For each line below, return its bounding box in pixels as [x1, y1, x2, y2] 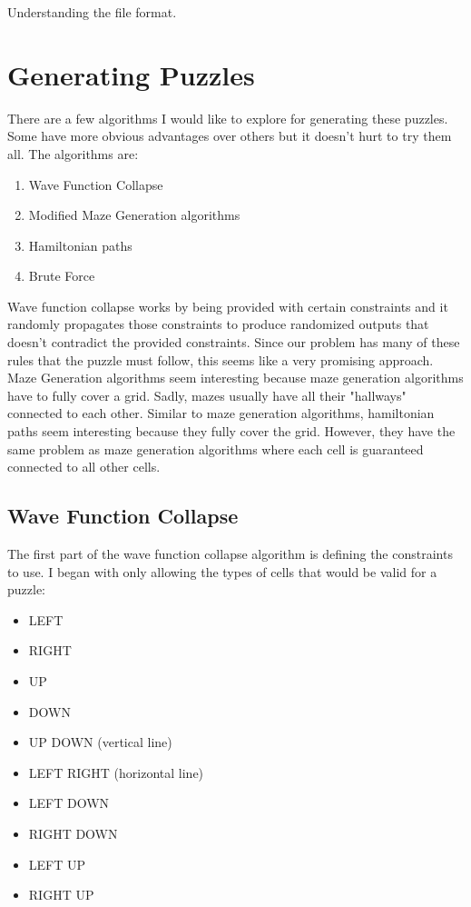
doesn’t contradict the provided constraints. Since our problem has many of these [7, 333, 460, 352]
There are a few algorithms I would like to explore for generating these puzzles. [7, 108, 448, 127]
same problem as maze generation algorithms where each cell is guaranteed [7, 439, 424, 458]
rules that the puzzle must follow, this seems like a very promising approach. [7, 350, 434, 369]
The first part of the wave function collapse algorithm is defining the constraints [7, 544, 453, 563]
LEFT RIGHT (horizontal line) [28, 762, 204, 782]
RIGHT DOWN [28, 823, 118, 842]
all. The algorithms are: [7, 144, 139, 163]
